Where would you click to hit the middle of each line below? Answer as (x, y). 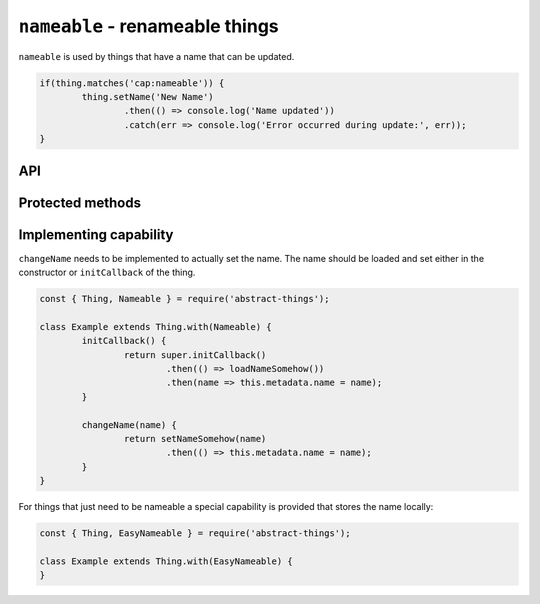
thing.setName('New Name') (147, 96)
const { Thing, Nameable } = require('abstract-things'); (184, 298)
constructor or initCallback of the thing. (107, 272)
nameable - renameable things (148, 26)
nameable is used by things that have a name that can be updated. (156, 56)
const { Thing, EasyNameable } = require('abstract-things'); (195, 533)
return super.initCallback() (195, 354)
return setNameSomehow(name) (195, 438)
